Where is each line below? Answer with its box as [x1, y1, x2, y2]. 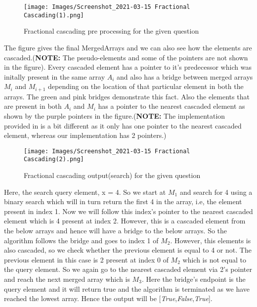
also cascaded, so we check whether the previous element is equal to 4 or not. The [4, 245, 252, 255]
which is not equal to [182, 254, 246, 264]
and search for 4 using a [179, 186, 253, 197]
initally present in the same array [4, 71, 105, 82]
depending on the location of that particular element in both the [48, 81, 244, 91]
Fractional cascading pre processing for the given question [24, 26, 199, 36]
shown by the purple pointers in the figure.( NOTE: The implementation [4, 110, 225, 121]
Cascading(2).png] [24, 156, 84, 163]
